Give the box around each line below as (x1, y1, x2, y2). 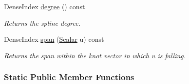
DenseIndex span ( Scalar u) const (4, 34, 104, 44)
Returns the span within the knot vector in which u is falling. (4, 50, 186, 60)
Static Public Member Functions (4, 71, 134, 83)
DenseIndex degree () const (4, 1, 85, 11)
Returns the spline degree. (4, 17, 80, 28)
